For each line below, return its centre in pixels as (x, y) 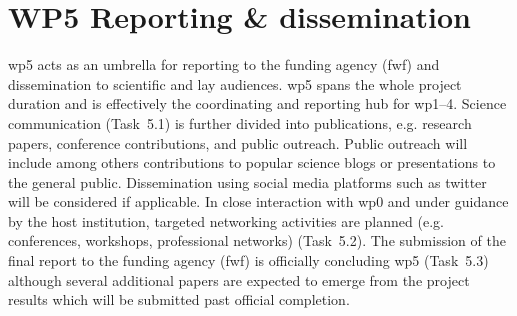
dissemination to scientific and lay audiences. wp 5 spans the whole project (235, 83)
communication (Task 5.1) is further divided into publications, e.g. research (240, 122)
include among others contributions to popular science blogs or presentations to (252, 162)
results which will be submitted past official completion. (179, 299)
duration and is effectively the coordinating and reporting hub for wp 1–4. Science (257, 103)
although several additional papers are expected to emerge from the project (239, 279)
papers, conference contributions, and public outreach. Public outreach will (238, 142)
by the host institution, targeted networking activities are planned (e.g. (226, 220)
